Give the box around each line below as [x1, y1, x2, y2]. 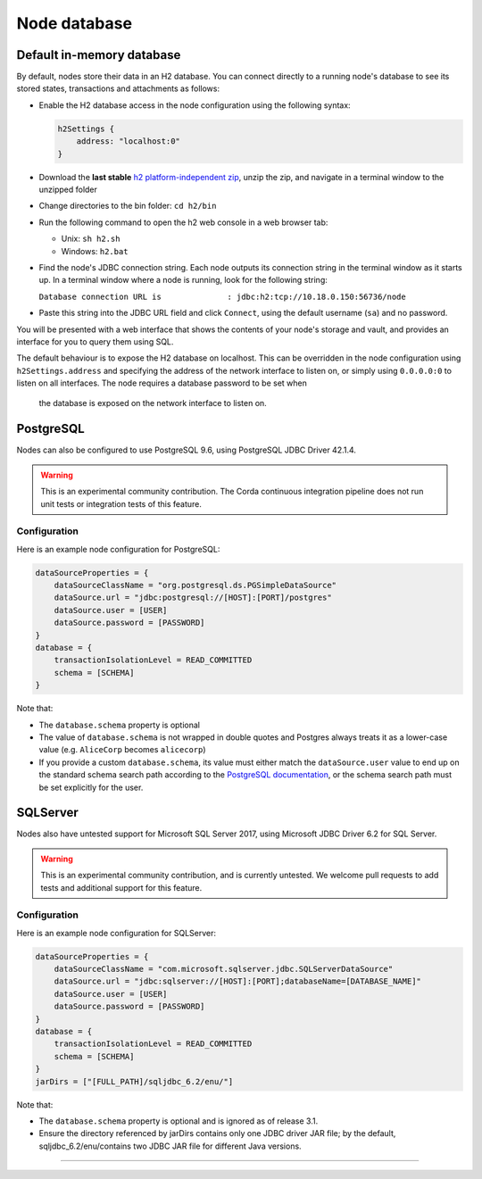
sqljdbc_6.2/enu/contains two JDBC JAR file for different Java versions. [38, 1141, 303, 1151]
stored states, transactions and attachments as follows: [16, 83, 220, 94]
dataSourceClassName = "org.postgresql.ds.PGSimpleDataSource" [54, 580, 337, 591]
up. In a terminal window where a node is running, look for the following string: [38, 275, 328, 286]
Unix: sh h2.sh [61, 233, 120, 245]
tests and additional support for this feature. [40, 882, 203, 893]
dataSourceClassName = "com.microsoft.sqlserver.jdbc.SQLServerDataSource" [54, 964, 394, 975]
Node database [16, 13, 133, 33]
